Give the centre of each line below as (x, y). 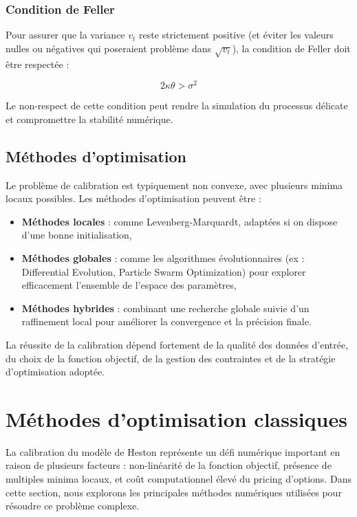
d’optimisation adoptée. (55, 372)
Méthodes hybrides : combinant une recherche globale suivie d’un (165, 308)
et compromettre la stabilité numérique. (89, 119)
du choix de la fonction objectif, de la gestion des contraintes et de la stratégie (171, 358)
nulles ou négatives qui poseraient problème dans (109, 48)
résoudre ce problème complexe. (73, 506)
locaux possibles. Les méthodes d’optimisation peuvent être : (133, 198)
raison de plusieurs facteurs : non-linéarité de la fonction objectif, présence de (169, 465)
